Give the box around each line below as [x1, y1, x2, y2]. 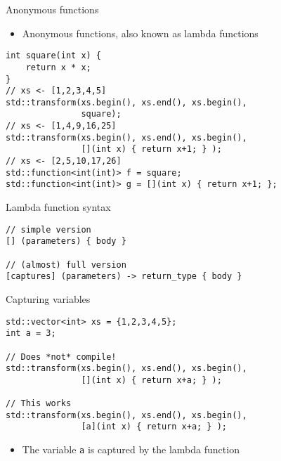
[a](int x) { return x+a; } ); [81, 422, 227, 432]
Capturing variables [6, 291, 91, 306]
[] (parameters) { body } [6, 236, 126, 247]
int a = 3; [6, 328, 56, 339]
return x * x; [25, 62, 91, 72]
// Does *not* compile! [6, 351, 117, 362]
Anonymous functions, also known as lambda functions [22, 25, 259, 40]
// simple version [6, 224, 91, 235]
